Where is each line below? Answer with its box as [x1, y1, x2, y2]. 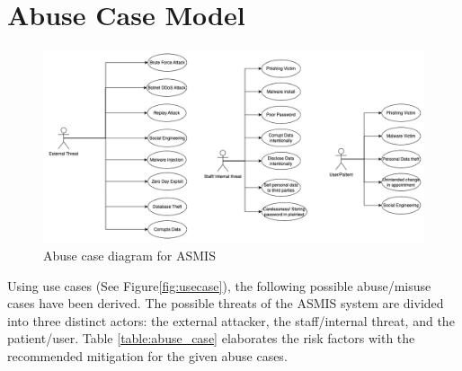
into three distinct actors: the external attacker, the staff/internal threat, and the [7, 311, 455, 330]
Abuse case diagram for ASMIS [43, 246, 216, 265]
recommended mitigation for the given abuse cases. [7, 347, 288, 365]
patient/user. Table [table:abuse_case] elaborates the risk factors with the [7, 329, 415, 348]
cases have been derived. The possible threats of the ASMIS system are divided [7, 294, 444, 313]
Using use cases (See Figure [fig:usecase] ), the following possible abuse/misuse [7, 276, 431, 295]
